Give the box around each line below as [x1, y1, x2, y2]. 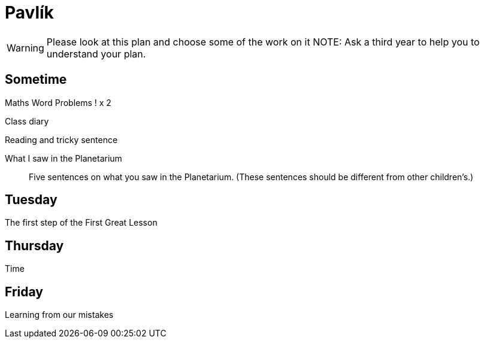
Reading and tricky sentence [5, 134, 118, 145]
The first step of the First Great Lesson [5, 217, 158, 228]
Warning [7, 41, 44, 54]
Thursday [5, 238, 64, 253]
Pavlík [5, 2, 54, 23]
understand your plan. [46, 47, 146, 60]
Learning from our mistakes [5, 309, 114, 320]
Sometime [5, 72, 67, 87]
